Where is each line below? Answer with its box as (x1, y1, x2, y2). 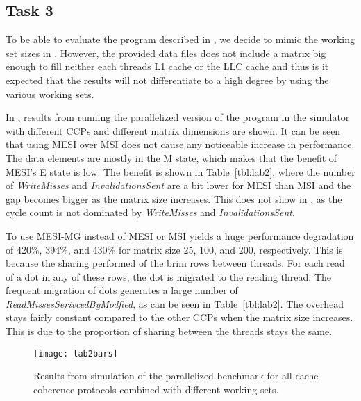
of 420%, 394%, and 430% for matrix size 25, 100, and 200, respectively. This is (6, 242, 343, 256)
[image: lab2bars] (33, 348, 118, 359)
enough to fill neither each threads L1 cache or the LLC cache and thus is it (6, 59, 329, 74)
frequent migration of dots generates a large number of (6, 283, 238, 297)
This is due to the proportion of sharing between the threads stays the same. (6, 324, 333, 338)
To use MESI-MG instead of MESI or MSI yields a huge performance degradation (6, 228, 354, 243)
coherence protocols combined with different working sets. (33, 382, 279, 396)
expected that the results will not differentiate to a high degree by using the (6, 72, 329, 87)
